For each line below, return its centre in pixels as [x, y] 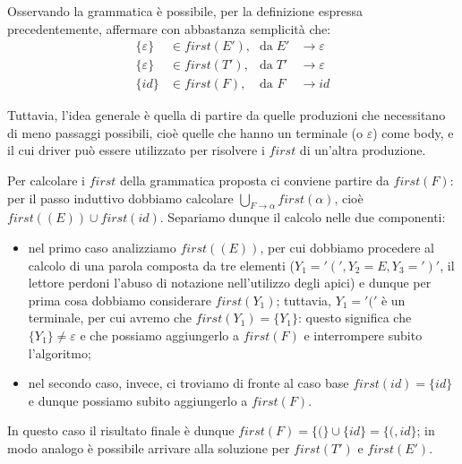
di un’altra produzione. [363, 150]
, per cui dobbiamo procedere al [347, 248]
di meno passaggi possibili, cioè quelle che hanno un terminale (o [185, 132]
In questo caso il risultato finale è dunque [121, 430]
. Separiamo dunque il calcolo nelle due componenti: [303, 217]
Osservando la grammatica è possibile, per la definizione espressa [185, 11]
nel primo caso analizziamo [102, 248]
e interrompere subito [363, 335]
